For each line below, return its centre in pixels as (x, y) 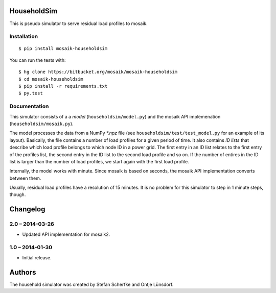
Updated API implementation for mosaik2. (66, 234)
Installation (24, 37)
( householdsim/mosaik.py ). (41, 124)
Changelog (27, 209)
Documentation (29, 106)
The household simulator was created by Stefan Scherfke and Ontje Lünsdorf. (91, 284)
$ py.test (31, 93)
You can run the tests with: (38, 60)
